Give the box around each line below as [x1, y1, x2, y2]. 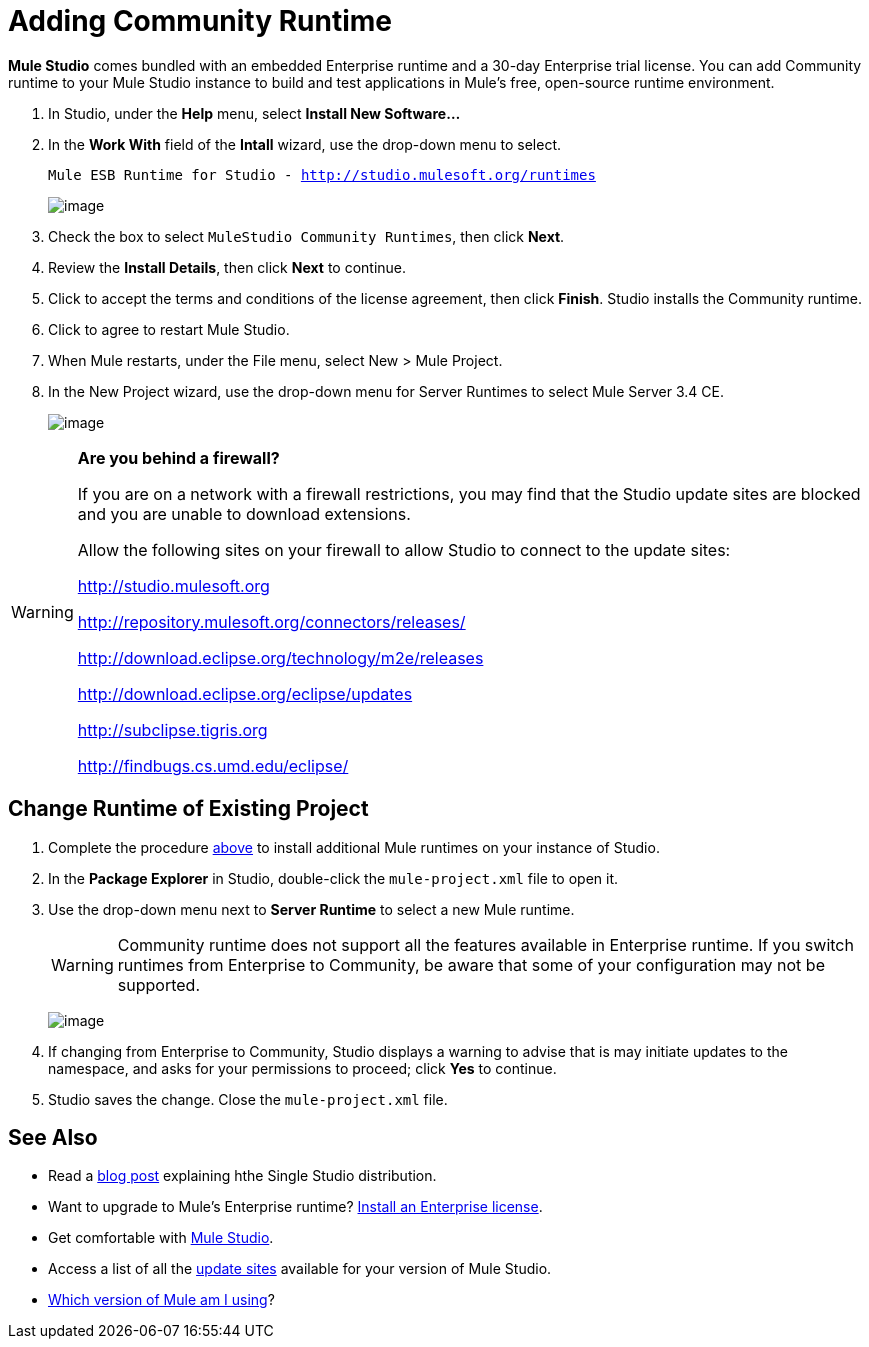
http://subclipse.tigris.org [77, 719, 268, 740]
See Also [8, 1125, 98, 1151]
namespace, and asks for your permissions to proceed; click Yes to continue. [48, 1059, 557, 1077]
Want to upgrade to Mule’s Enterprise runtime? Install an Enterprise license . [48, 1198, 543, 1216]
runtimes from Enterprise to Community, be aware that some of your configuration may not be [117, 954, 825, 975]
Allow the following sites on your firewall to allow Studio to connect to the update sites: [77, 539, 731, 560]
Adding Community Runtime [8, 4, 393, 38]
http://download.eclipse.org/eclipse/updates [77, 683, 413, 704]
